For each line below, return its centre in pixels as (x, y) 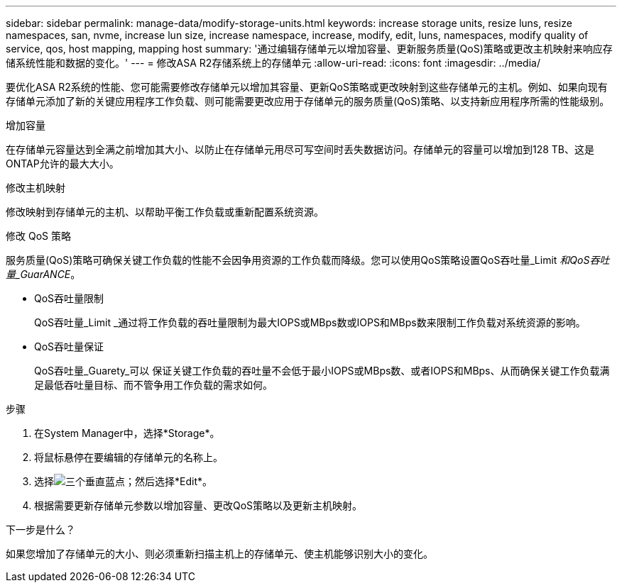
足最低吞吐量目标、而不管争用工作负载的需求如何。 (153, 385)
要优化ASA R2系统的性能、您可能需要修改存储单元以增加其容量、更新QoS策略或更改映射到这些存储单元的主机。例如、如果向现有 (307, 87)
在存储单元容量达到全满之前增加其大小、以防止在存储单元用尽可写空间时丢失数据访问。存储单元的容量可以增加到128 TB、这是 (300, 149)
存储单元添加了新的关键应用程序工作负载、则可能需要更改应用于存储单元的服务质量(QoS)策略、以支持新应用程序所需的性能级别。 (308, 101)
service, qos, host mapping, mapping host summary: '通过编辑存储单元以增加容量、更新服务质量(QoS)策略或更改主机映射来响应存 (309, 49)
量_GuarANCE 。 (43, 274)
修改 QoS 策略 (38, 236)
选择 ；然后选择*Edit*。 (123, 481)
